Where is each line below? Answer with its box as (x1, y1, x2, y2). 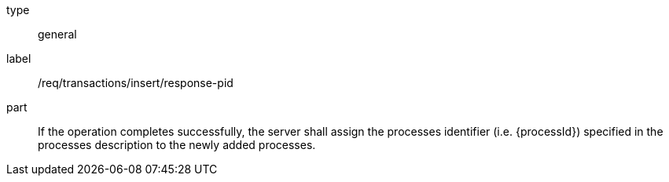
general (38, 27, 77, 41)
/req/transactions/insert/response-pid (38, 76, 233, 89)
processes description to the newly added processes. (38, 138, 316, 151)
